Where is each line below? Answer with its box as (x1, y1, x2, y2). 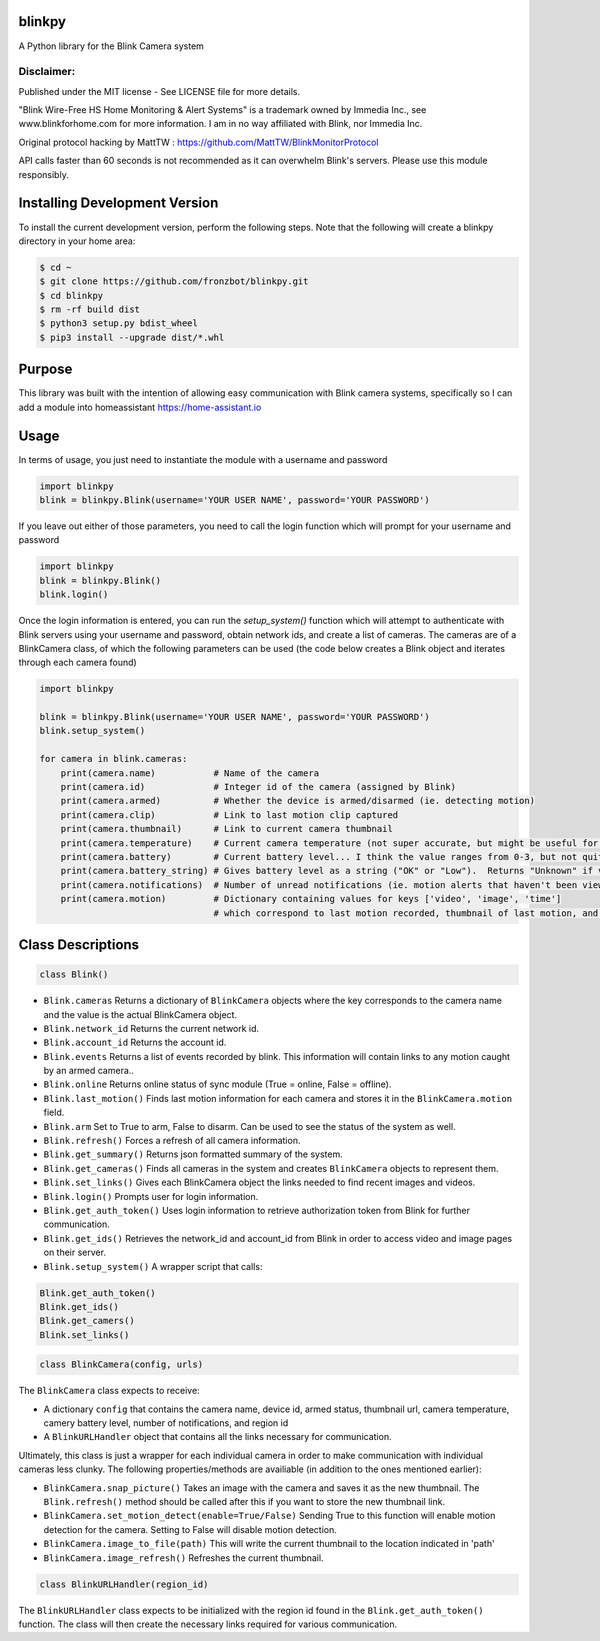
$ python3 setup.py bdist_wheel (39, 318, 199, 329)
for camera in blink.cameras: (39, 753, 188, 765)
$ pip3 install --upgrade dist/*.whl (39, 331, 225, 343)
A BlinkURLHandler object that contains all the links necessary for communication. (43, 1431, 392, 1443)
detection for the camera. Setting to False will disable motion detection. (43, 1523, 337, 1535)
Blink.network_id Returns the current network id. (43, 1022, 260, 1034)
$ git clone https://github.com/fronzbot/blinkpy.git (39, 276, 309, 287)
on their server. (43, 1246, 107, 1259)
